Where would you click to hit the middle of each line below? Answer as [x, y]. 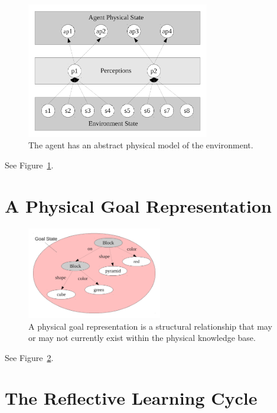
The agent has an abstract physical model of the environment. [141, 145]
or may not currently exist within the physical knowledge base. [142, 338]
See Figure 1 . [29, 165]
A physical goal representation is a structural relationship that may [150, 326]
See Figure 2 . [29, 357]
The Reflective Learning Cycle [131, 398]
